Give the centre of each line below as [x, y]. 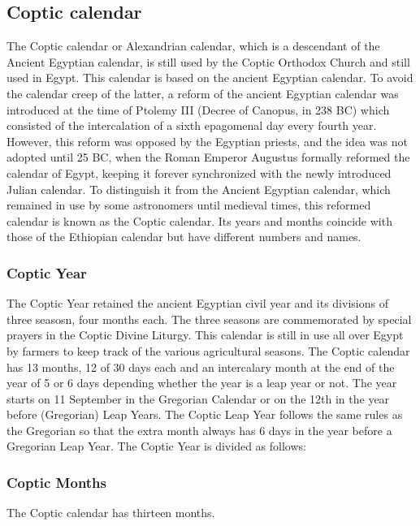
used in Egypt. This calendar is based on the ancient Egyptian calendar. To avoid [210, 78]
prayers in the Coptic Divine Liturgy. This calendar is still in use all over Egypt [205, 335]
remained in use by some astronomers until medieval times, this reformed [189, 205]
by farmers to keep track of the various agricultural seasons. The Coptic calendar [208, 350]
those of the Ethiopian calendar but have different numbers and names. [184, 237]
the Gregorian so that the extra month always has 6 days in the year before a [199, 430]
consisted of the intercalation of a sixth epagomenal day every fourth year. [192, 125]
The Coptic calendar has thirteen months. [111, 513]
